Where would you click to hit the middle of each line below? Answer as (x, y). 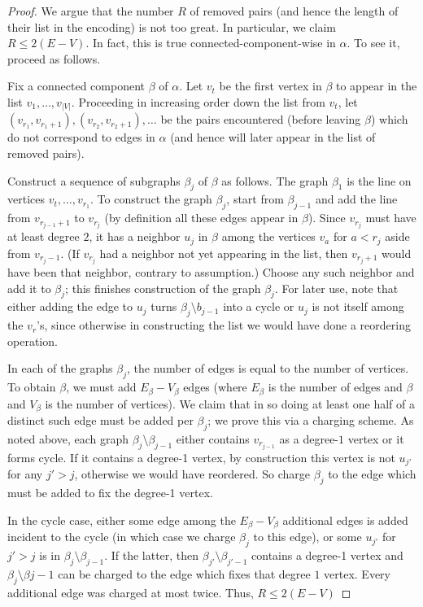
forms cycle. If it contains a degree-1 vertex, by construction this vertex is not (201, 457)
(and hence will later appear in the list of (273, 137)
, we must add (101, 387)
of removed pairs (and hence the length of (294, 11)
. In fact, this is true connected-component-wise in (211, 43)
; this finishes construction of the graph (163, 288)
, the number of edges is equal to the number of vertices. (268, 368)
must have (391, 218)
